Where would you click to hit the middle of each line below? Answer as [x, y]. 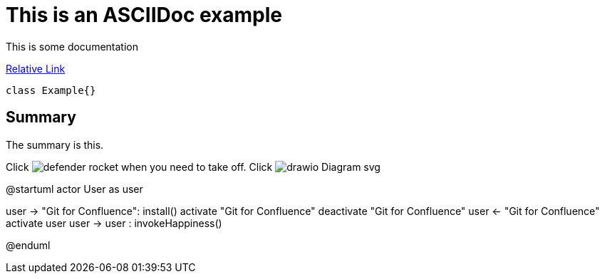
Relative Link [36, 68]
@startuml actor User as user [74, 189]
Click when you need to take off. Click [139, 167]
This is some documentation [72, 46]
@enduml [28, 245]
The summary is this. [55, 144]
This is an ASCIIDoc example [144, 15]
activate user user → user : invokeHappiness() [114, 223]
